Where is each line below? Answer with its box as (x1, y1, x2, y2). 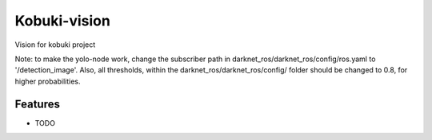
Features (14, 97, 60, 111)
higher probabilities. (14, 76, 81, 86)
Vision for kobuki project (14, 40, 96, 49)
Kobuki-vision (14, 12, 111, 29)
